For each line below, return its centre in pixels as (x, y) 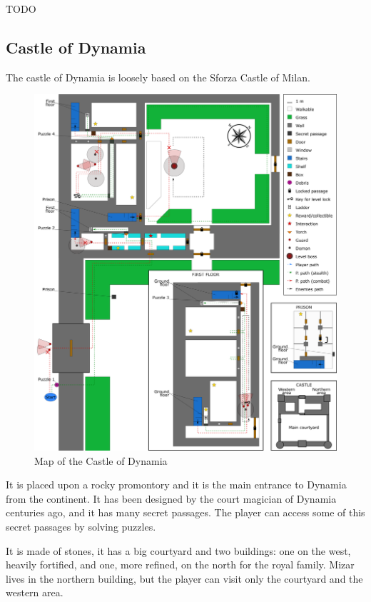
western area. (35, 592)
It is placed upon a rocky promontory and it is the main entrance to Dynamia (176, 485)
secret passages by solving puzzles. (81, 526)
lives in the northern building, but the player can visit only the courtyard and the (184, 578)
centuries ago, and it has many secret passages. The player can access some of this (185, 512)
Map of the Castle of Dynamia (101, 460)
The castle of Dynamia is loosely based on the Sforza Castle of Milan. (158, 77)
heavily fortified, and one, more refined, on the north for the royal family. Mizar (180, 565)
